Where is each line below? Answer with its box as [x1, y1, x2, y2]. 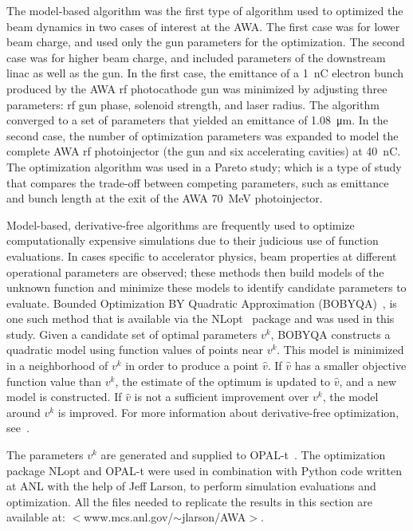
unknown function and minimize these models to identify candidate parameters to [6, 279, 407, 296]
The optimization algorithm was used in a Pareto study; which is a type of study [6, 158, 402, 175]
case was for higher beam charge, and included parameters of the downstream [6, 49, 386, 65]
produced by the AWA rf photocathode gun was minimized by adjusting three [6, 80, 387, 96]
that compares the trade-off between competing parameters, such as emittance [6, 174, 389, 191]
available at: [6, 509, 65, 525]
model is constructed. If [6, 388, 122, 405]
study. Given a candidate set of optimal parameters [6, 325, 258, 342]
